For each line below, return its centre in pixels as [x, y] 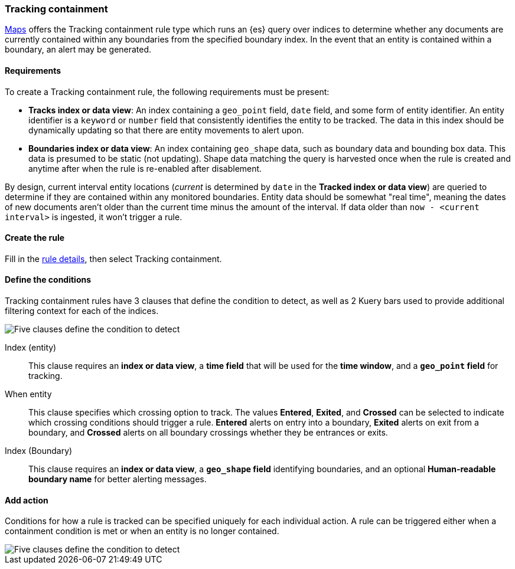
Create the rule [35, 238]
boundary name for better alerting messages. [118, 479]
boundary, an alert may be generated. [78, 50]
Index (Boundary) [39, 451]
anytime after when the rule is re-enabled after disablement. [145, 168]
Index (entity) [31, 348]
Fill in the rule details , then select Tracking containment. [113, 259]
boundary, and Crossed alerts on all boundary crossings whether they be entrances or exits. [208, 433]
